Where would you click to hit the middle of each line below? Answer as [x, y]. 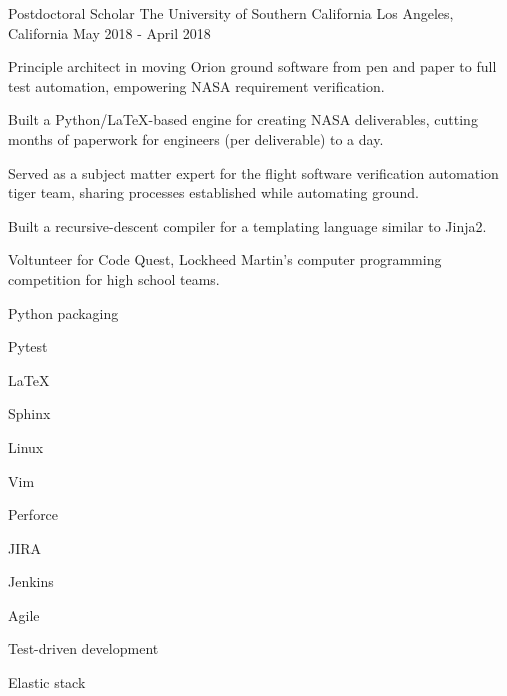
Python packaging [63, 312]
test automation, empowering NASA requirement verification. [196, 85]
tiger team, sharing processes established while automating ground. [213, 192]
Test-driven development [83, 648]
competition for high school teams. [114, 278]
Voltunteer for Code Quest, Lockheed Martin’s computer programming [225, 259]
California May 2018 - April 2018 [109, 32]
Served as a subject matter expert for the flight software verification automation [253, 172]
